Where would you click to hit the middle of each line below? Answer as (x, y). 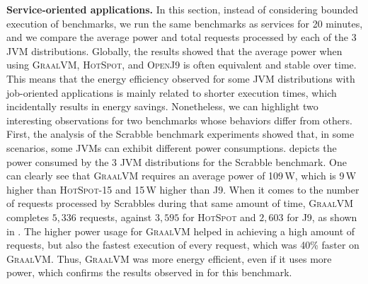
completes (28, 217)
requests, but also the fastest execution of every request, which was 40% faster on (183, 245)
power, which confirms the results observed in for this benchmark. (149, 272)
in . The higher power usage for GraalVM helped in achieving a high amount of (181, 231)
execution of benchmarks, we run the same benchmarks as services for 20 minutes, (185, 23)
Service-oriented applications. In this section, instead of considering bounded (183, 9)
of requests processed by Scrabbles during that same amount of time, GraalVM (180, 203)
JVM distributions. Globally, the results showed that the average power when (174, 51)
